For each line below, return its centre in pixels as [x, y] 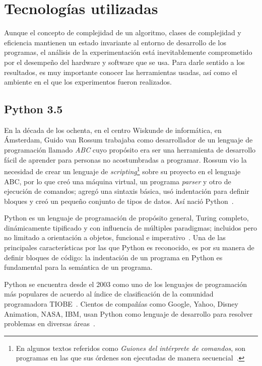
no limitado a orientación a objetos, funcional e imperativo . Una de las [115, 237]
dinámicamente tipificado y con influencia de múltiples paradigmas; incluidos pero [131, 227]
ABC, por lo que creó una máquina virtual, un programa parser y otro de [118, 181]
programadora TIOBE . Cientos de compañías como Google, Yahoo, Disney [121, 304]
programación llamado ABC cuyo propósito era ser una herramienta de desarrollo [130, 150]
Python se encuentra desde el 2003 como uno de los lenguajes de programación [126, 284]
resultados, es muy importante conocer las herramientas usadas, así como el [121, 72]
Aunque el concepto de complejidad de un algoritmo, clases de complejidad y [123, 32]
